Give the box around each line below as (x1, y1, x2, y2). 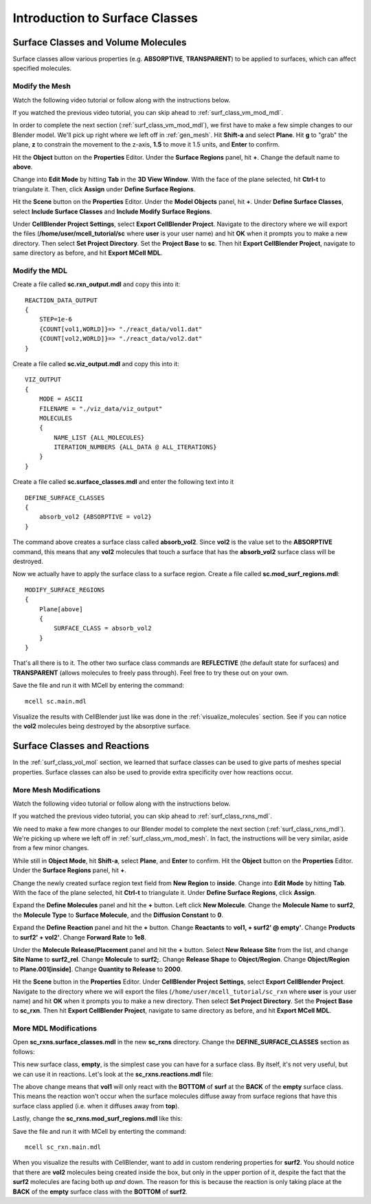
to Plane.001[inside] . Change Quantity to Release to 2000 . (12, 964, 183, 973)
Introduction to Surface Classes (12, 10, 199, 25)
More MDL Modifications (12, 1024, 98, 1033)
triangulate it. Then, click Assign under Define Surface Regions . (12, 184, 196, 193)
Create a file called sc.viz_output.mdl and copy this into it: (12, 359, 180, 368)
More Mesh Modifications (12, 785, 101, 794)
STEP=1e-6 (38, 315, 72, 324)
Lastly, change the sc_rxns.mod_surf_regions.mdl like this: (12, 1115, 183, 1123)
